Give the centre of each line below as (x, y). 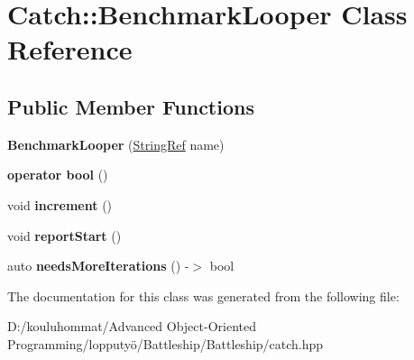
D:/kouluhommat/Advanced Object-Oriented (132, 326)
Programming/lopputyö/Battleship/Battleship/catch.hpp (166, 343)
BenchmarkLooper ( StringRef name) (116, 144)
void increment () (60, 204)
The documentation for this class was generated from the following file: (203, 295)
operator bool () (58, 175)
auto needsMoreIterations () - (98, 266)
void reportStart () (64, 235)
